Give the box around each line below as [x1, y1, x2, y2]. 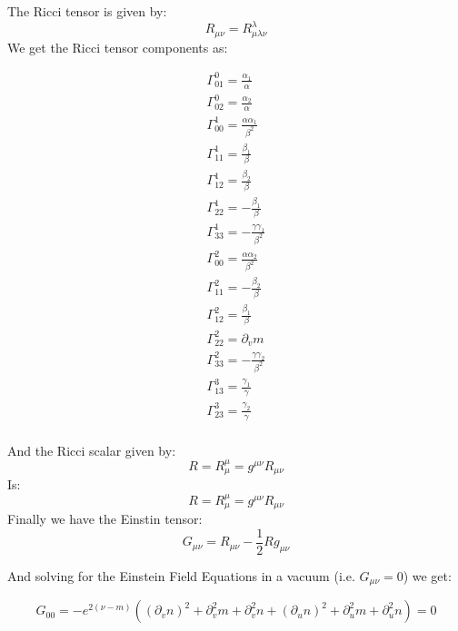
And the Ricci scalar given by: [7, 440, 176, 459]
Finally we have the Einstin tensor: [7, 509, 203, 528]
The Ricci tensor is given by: [7, 2, 167, 20]
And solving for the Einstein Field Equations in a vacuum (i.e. [7, 566, 355, 585]
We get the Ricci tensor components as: [7, 37, 228, 56]
